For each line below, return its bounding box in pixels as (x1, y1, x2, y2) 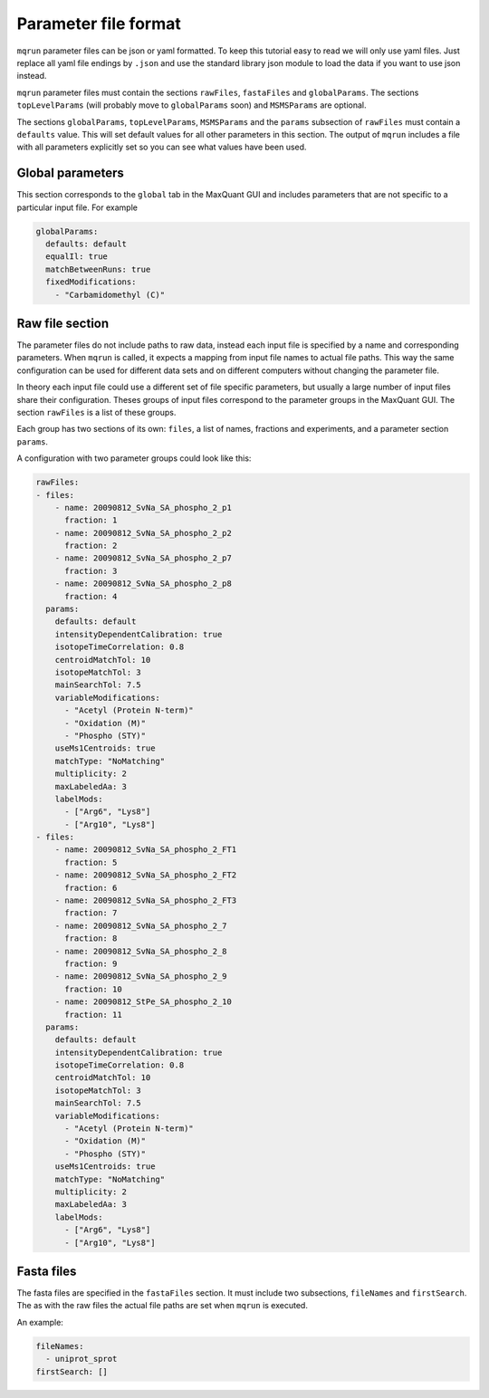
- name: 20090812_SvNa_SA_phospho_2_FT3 (54, 895, 237, 905)
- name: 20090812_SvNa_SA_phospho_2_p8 (54, 579, 233, 589)
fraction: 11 (64, 1010, 122, 1020)
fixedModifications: (45, 277, 137, 287)
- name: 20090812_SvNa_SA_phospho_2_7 (54, 920, 227, 931)
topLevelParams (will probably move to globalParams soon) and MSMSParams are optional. (16, 100, 367, 110)
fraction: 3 (64, 566, 118, 576)
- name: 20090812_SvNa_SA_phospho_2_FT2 (54, 870, 237, 880)
